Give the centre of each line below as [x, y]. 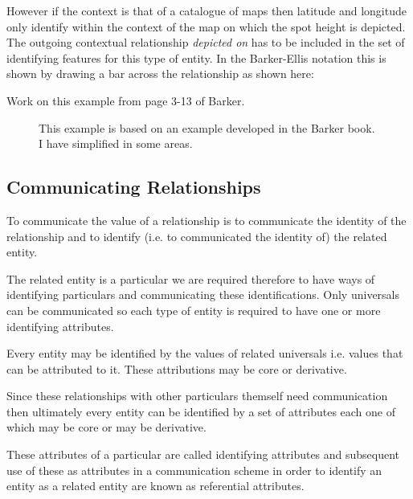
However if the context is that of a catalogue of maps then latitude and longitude [206, 10]
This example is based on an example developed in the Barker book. [207, 127]
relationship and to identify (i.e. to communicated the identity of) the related [197, 236]
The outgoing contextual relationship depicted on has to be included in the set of [206, 42]
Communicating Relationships [134, 187]
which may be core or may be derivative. [106, 427]
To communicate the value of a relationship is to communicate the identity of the [206, 220]
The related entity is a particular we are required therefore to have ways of [191, 278]
